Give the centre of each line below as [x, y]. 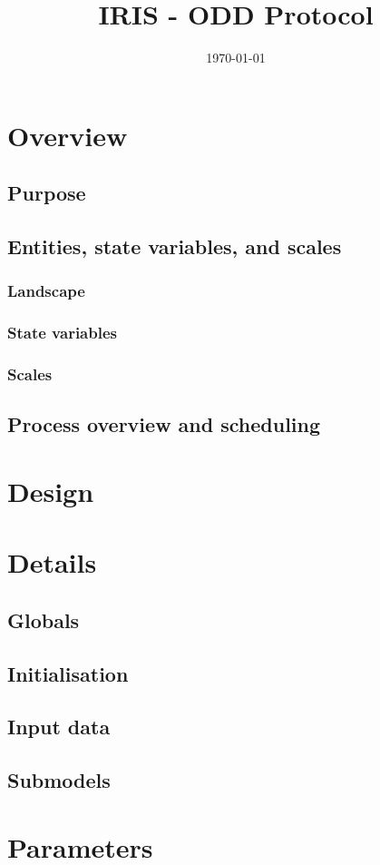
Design [51, 491]
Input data [59, 727]
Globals [44, 619]
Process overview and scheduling [164, 424]
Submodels [59, 780]
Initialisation [68, 673]
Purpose [47, 193]
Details [52, 562]
